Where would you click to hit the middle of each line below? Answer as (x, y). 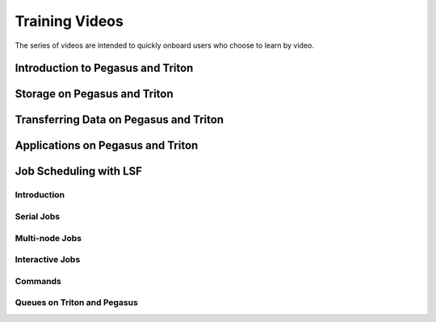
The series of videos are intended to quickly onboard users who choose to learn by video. (165, 45)
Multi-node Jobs (48, 238)
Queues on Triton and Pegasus (77, 303)
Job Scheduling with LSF (79, 171)
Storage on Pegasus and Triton (94, 94)
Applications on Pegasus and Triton (107, 146)
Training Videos (69, 21)
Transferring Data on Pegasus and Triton (119, 120)
